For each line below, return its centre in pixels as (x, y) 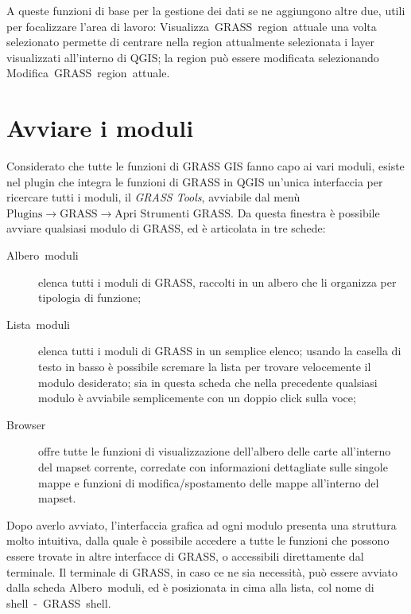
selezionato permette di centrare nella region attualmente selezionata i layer (191, 42)
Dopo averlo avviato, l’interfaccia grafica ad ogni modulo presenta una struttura (202, 524)
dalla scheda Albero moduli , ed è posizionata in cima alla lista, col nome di (190, 587)
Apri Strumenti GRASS (173, 214)
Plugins (25, 214)
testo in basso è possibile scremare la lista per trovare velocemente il (205, 367)
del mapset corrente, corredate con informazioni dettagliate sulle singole (213, 467)
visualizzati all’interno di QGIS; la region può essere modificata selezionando (193, 57)
